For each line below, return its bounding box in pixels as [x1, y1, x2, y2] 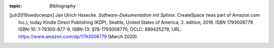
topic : [9, 3, 22, 9]
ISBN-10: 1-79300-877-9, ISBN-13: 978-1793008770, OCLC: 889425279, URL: [18, 26, 182, 32]
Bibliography [49, 3, 76, 9]
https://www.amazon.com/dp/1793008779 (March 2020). [18, 33, 139, 39]
